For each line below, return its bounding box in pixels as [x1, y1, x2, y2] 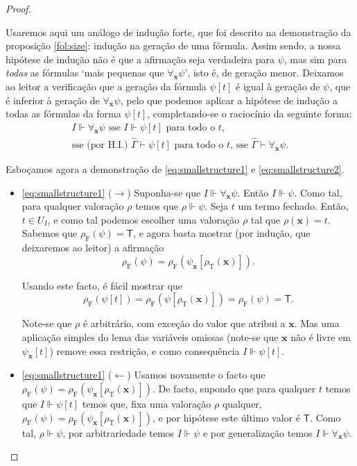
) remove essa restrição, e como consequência [49, 343, 240, 358]
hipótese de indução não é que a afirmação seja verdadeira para [6, 51, 275, 66]
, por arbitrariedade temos [62, 425, 175, 440]
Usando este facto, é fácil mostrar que [21, 278, 183, 292]
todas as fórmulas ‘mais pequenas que [6, 65, 164, 80]
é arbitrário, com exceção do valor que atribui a [82, 316, 286, 331]
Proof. [6, 1, 31, 15]
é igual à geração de [236, 78, 320, 93]
